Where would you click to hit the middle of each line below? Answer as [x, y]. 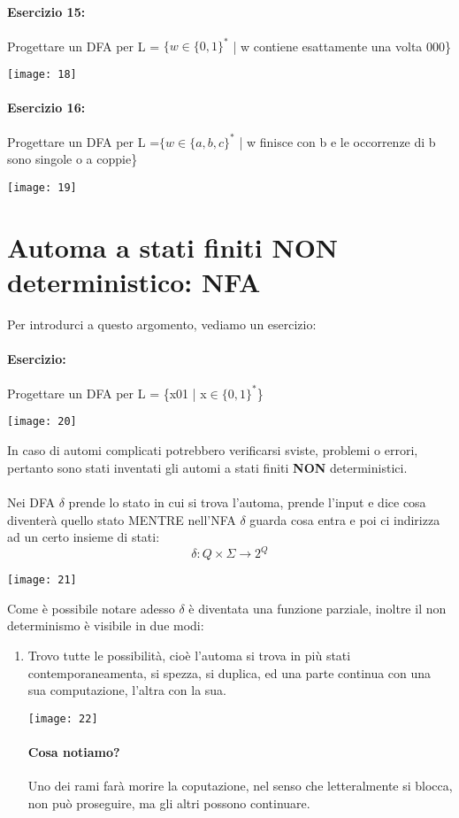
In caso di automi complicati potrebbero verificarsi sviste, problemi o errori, [213, 450]
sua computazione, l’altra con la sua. [127, 690]
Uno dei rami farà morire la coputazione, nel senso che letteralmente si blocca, [240, 786]
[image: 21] [42, 580]
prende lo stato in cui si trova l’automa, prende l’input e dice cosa [247, 502]
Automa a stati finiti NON [173, 247]
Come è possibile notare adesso [91, 608]
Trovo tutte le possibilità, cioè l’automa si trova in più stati [189, 656]
